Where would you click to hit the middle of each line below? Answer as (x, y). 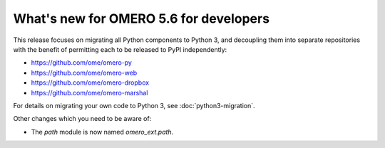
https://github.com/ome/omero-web (84, 73)
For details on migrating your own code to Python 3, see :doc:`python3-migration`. (134, 105)
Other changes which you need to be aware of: (82, 119)
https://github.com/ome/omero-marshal (89, 92)
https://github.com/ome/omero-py (81, 63)
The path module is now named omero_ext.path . (102, 132)
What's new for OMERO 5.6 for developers (142, 18)
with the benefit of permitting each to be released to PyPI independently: (120, 49)
